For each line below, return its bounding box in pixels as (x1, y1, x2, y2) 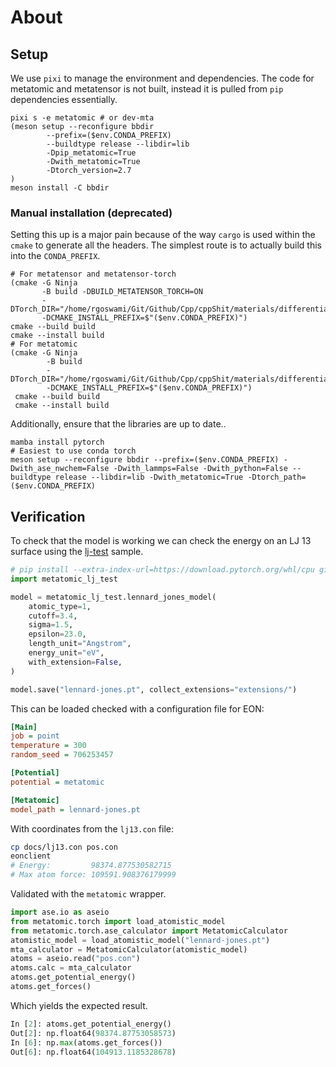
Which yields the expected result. (10, 999, 148, 1011)
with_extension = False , (28, 657, 123, 667)
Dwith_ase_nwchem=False (10, 464, 110, 474)
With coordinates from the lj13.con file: (10, 822, 174, 835)
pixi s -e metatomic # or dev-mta (10, 113, 155, 123)
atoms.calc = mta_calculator (10, 963, 132, 973)
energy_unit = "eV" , (28, 648, 105, 658)
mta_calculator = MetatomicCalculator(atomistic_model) (10, 944, 248, 955)
